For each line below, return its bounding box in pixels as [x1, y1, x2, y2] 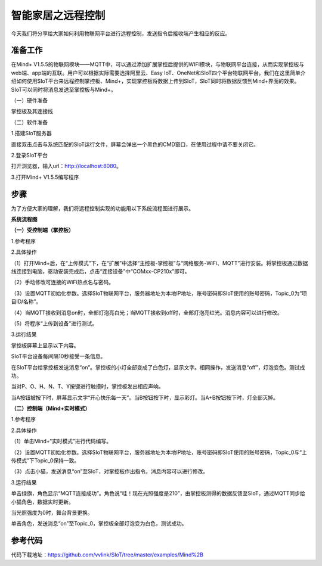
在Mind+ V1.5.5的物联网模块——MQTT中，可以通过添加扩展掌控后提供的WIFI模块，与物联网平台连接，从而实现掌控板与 [11, 61, 304, 68]
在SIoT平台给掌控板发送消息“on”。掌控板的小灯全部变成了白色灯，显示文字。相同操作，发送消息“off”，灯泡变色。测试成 [11, 363, 305, 371]
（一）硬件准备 [11, 97, 48, 104]
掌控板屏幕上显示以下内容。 [11, 341, 79, 349]
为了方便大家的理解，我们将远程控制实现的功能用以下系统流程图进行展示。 [11, 204, 194, 212]
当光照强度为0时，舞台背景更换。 [11, 509, 93, 516]
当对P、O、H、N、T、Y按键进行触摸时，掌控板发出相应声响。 [11, 383, 164, 390]
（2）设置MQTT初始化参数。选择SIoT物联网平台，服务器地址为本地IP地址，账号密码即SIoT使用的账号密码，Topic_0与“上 [11, 449, 307, 456]
